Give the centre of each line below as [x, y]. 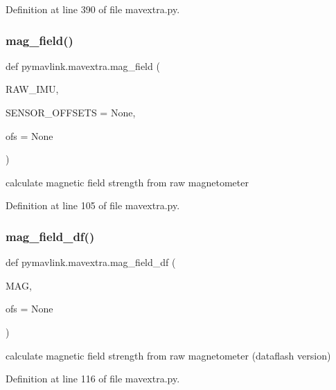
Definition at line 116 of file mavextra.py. [93, 379]
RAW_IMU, [32, 89]
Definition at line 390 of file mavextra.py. [93, 9]
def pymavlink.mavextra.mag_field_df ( [91, 262]
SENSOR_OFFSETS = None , [71, 112]
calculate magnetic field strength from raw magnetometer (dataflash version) [168, 355]
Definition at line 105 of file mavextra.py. [93, 205]
